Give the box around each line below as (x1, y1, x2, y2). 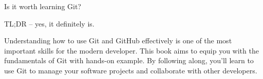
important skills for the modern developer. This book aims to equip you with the (4, 45, 259, 56)
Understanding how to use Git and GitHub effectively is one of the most (4, 35, 232, 46)
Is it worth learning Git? (4, 1, 81, 11)
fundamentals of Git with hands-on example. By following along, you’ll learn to (4, 55, 254, 66)
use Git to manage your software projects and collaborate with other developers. (4, 65, 257, 75)
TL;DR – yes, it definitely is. (4, 18, 95, 29)
